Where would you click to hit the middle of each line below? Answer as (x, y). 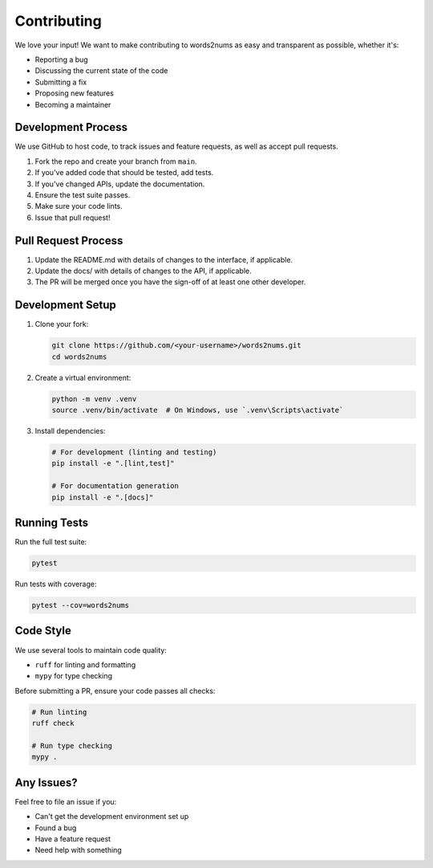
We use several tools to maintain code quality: (91, 650)
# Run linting (59, 712)
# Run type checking (72, 746)
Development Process (71, 127)
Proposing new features (74, 93)
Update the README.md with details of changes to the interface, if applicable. (164, 259)
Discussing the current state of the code (101, 71)
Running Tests (51, 523)
